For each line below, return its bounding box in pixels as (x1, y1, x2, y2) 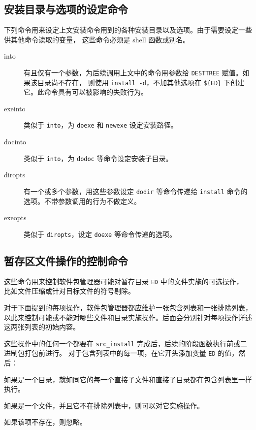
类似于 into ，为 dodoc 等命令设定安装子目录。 (24, 153, 173, 163)
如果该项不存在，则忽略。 (4, 417, 87, 427)
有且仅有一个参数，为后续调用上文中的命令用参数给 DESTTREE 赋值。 (24, 67, 243, 77)
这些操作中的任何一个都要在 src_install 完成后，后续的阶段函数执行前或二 (4, 338, 248, 348)
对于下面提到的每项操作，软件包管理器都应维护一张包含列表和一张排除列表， (4, 302, 252, 312)
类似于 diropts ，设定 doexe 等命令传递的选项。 (24, 229, 176, 239)
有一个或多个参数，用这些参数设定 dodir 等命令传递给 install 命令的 (24, 186, 248, 196)
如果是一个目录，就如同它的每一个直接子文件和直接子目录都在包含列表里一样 (4, 374, 252, 384)
